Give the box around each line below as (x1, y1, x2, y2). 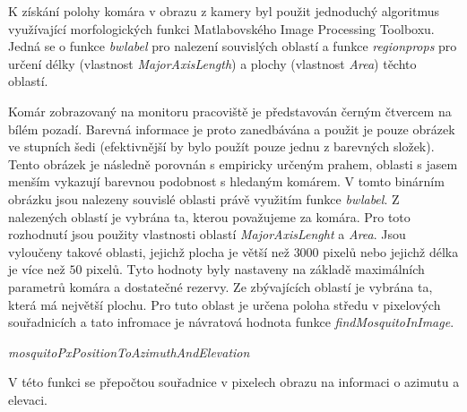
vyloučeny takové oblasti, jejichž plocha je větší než (8, 242, 290, 261)
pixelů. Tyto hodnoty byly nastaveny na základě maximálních (86, 260, 425, 279)
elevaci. (8, 390, 48, 408)
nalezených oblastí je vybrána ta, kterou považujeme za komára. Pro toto (8, 207, 411, 226)
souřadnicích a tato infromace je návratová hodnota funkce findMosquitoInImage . (8, 313, 454, 331)
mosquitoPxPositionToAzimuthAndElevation (8, 342, 250, 361)
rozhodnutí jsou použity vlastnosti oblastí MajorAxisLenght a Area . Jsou (8, 225, 406, 244)
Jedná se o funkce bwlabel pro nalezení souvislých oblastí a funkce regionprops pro (8, 37, 457, 56)
